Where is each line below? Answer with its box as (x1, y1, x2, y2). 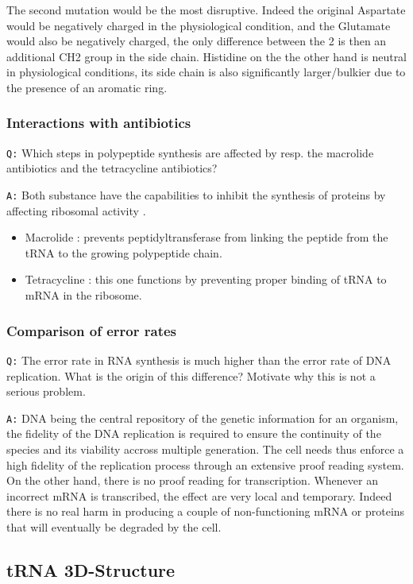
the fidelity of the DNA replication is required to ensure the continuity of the (6, 425, 381, 442)
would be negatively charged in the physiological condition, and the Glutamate (6, 17, 391, 33)
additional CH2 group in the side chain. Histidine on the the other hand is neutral (6, 48, 407, 64)
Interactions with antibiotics (6, 113, 191, 133)
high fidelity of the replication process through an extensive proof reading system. (6, 456, 404, 473)
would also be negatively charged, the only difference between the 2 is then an (6, 33, 387, 49)
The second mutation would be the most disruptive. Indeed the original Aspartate (6, 2, 406, 17)
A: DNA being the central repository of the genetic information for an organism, (6, 409, 399, 426)
